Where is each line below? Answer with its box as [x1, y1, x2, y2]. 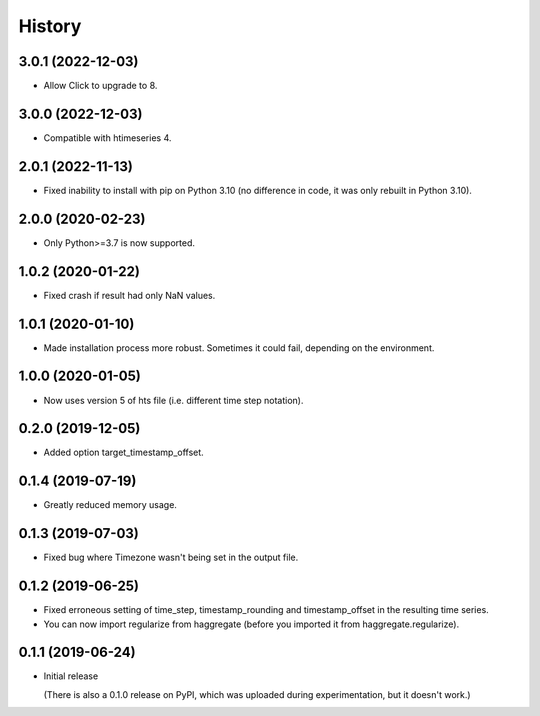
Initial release [43, 670, 99, 682]
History [18, 15, 82, 37]
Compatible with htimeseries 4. [43, 131, 172, 144]
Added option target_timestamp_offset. [43, 446, 204, 459]
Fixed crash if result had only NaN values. [43, 289, 216, 301]
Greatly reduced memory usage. [43, 499, 177, 511]
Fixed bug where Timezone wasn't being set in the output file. [43, 551, 299, 564]
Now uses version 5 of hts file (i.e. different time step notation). [43, 394, 304, 406]
